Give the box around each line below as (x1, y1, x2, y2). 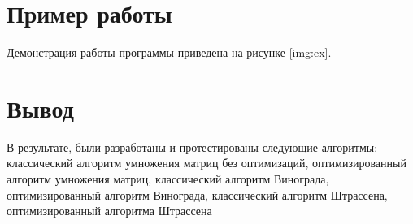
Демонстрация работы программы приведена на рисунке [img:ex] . (7, 44, 332, 61)
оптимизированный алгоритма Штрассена (7, 202, 212, 219)
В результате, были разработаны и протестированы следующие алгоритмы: (7, 138, 378, 155)
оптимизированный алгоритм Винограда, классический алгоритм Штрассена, (7, 186, 388, 203)
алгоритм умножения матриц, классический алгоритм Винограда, (7, 170, 329, 187)
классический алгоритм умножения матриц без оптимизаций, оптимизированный (7, 154, 406, 171)
